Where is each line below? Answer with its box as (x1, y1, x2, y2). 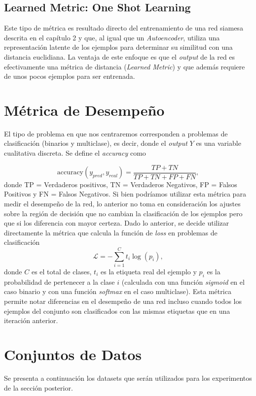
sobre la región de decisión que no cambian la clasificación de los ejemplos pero (4, 208, 243, 218)
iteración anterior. (4, 315, 58, 326)
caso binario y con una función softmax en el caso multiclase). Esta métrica (4, 286, 231, 297)
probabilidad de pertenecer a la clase (4, 276, 115, 287)
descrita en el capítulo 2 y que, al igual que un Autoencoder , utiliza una (4, 32, 220, 42)
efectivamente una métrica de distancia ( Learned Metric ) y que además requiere (4, 61, 245, 71)
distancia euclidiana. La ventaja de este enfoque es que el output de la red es (4, 51, 235, 62)
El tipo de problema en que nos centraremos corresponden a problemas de (4, 128, 228, 138)
